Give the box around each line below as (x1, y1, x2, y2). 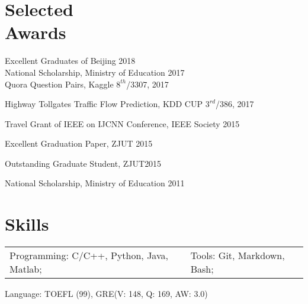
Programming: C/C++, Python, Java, (9, 248, 168, 263)
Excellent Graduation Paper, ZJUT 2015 (5, 137, 153, 150)
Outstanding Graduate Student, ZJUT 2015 (5, 157, 162, 169)
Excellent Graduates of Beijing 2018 (5, 54, 136, 67)
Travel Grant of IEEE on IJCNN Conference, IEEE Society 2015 (5, 117, 240, 130)
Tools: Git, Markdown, (190, 248, 285, 263)
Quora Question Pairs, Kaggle (5, 77, 114, 90)
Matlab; (9, 262, 42, 276)
